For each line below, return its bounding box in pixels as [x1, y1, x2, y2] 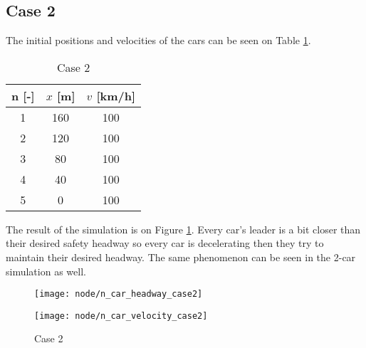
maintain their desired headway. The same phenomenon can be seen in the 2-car [6, 249, 356, 264]
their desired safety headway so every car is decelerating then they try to [6, 236, 324, 251]
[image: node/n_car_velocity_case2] [34, 310, 208, 321]
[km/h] [96, 87, 136, 104]
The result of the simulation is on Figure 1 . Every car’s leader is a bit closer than [6, 221, 361, 236]
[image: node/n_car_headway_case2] [34, 289, 203, 300]
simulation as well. [6, 263, 86, 278]
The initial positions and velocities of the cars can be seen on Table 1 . [6, 33, 311, 48]
